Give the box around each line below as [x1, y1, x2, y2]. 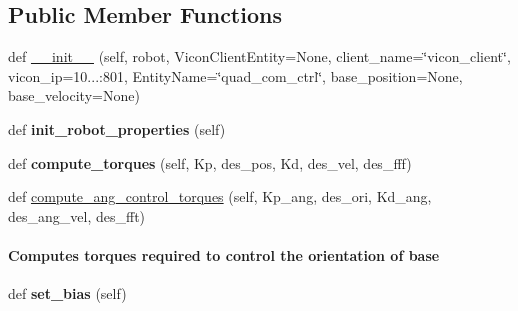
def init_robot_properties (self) [8, 118, 226, 139]
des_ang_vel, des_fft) [8, 205, 146, 226]
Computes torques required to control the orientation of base [8, 244, 440, 265]
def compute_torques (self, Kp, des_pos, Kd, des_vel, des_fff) [8, 152, 412, 173]
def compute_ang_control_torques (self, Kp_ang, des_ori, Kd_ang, [8, 186, 432, 207]
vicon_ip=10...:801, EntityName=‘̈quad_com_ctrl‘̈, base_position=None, [8, 65, 463, 86]
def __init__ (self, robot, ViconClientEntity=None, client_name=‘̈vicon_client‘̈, [8, 46, 511, 67]
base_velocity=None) [8, 85, 140, 106]
